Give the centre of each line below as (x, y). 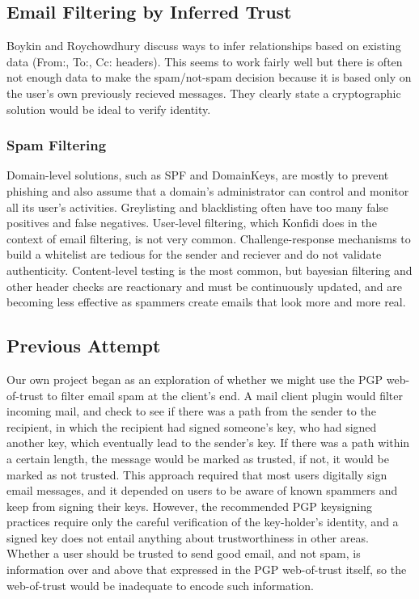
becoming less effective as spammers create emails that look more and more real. (206, 302)
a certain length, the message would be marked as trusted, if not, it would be (198, 458)
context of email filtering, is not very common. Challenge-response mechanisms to (209, 238)
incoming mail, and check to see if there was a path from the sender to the (191, 411)
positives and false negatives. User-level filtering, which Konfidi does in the (192, 223)
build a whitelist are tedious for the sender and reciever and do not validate (194, 254)
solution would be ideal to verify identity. (109, 109)
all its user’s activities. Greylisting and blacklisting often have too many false (198, 207)
